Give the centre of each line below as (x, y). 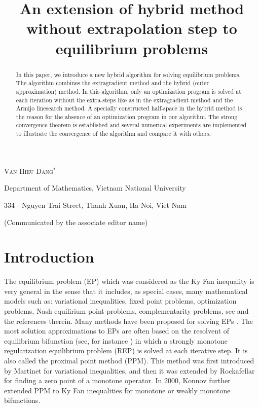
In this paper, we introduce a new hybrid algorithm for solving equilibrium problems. (128, 74)
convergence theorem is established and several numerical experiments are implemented (131, 125)
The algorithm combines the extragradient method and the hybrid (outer (112, 83)
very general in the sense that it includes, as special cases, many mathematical (126, 291)
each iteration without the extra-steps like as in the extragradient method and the (124, 100)
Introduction (49, 257)
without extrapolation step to (132, 28)
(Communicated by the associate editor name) (76, 222)
